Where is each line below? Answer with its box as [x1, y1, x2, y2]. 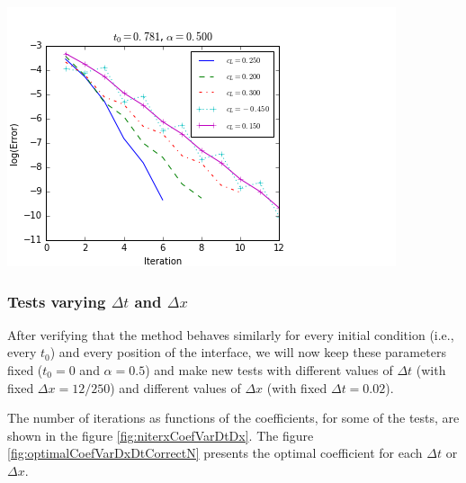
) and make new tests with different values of [145, 361, 393, 379]
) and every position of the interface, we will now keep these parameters [49, 343, 446, 362]
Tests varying [7, 290, 106, 312]
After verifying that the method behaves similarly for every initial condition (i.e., [7, 325, 454, 344]
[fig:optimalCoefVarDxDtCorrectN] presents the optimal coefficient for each [7, 443, 423, 462]
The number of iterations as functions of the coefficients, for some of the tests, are [7, 408, 460, 427]
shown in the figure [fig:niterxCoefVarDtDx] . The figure [7, 425, 314, 444]
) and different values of [110, 378, 241, 397]
